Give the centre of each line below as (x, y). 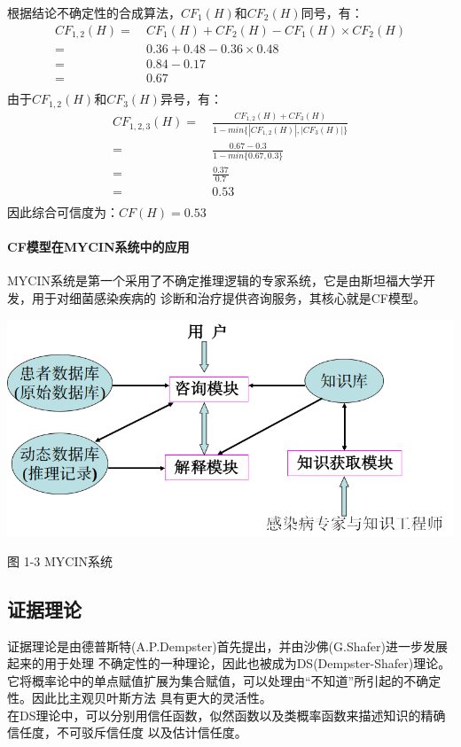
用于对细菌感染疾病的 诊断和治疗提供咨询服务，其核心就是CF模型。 (228, 297)
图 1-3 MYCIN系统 (60, 560)
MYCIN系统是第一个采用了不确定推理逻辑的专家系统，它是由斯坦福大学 (215, 280)
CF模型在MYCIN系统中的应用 (98, 247)
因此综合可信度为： (63, 211)
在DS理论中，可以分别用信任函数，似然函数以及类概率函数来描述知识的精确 (227, 715)
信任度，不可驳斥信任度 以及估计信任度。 (127, 732)
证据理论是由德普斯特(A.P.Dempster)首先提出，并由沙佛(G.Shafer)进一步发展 (227, 646)
